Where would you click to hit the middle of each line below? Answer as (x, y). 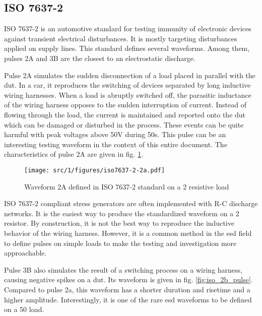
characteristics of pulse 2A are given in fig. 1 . (74, 154)
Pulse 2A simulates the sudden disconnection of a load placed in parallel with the (130, 75)
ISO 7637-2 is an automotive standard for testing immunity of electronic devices (128, 28)
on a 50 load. (24, 309)
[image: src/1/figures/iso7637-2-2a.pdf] (95, 170)
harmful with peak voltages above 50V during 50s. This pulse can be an (115, 134)
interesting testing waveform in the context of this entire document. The (116, 144)
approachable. (25, 253)
